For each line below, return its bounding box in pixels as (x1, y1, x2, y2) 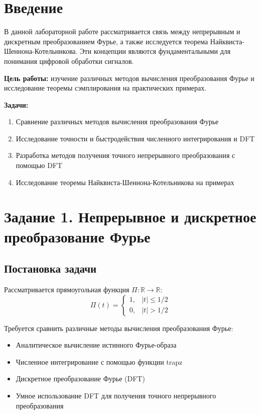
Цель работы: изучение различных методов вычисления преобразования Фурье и (4, 72, 254, 83)
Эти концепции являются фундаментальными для (80, 46, 231, 56)
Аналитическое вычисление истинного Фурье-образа (16, 340, 177, 350)
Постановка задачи (4, 261, 97, 276)
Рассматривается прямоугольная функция (4, 284, 129, 295)
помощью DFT (16, 160, 63, 171)
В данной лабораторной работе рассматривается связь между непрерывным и (4, 26, 240, 37)
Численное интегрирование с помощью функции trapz (16, 356, 183, 367)
